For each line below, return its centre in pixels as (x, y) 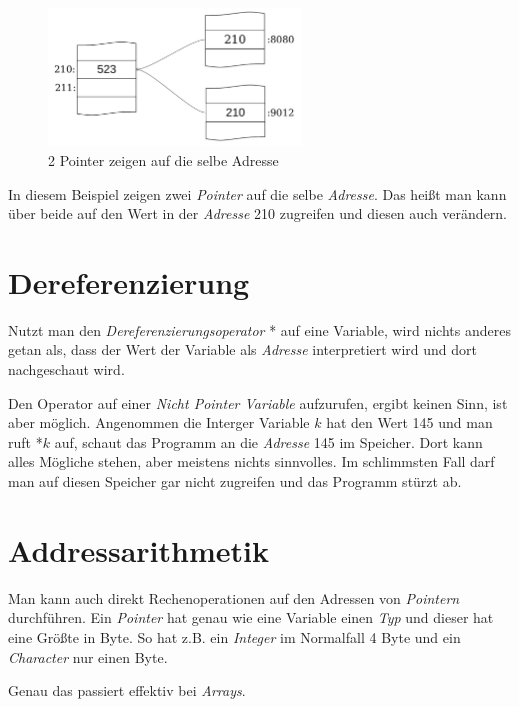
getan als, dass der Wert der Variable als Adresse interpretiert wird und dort (243, 349)
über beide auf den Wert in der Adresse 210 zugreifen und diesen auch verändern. (258, 213)
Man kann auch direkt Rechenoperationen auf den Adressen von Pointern (234, 597)
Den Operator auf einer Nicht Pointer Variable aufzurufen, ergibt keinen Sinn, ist (258, 402)
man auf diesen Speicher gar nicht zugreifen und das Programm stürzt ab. (235, 481)
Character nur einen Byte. (88, 656)
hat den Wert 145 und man (409, 422)
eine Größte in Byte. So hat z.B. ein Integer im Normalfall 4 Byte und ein (234, 636)
